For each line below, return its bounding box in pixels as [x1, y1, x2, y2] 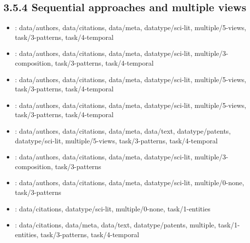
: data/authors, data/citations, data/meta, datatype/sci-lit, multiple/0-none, [15, 177, 244, 188]
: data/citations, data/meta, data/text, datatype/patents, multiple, [15, 220, 216, 230]
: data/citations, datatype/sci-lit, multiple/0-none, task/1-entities [15, 203, 211, 213]
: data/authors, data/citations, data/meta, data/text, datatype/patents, [15, 125, 231, 136]
